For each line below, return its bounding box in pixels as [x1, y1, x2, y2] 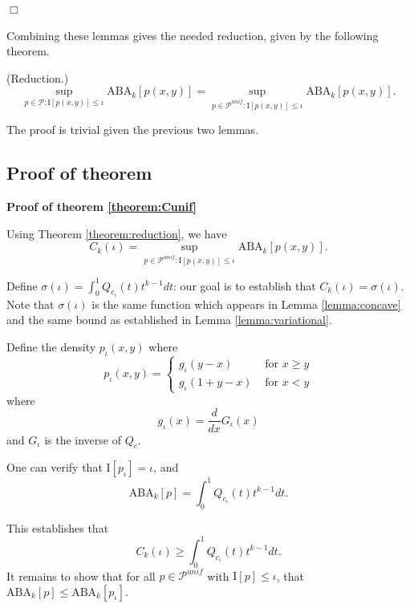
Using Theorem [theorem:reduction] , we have [6, 225, 227, 241]
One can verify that [6, 459, 103, 476]
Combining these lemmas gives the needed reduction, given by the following [6, 26, 379, 43]
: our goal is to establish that [173, 277, 316, 294]
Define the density [6, 338, 96, 355]
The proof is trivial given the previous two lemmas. [6, 121, 258, 138]
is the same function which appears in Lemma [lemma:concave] [91, 295, 401, 312]
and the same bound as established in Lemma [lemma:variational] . [6, 311, 332, 328]
